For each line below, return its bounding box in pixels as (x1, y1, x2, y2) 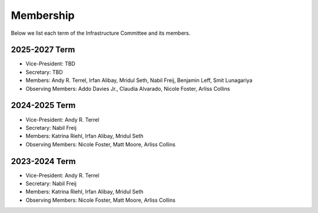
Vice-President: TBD (25, 60, 76, 67)
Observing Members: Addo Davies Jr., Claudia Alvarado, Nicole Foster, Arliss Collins (25, 85, 230, 92)
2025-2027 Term (11, 45, 75, 55)
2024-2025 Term (11, 100, 76, 110)
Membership (11, 9, 75, 22)
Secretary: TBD (25, 68, 63, 76)
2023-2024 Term (11, 156, 76, 166)
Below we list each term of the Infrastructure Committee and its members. (11, 30, 191, 37)
